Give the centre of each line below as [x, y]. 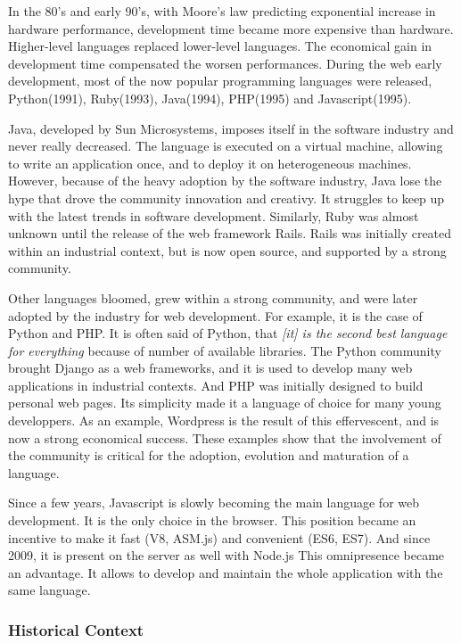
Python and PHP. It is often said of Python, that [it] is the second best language [228, 333]
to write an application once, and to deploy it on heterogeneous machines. [210, 163]
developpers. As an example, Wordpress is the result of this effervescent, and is [224, 420]
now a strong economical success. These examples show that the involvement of [225, 437]
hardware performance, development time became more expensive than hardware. [231, 28]
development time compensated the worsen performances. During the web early [225, 63]
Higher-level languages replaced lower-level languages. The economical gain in [220, 46]
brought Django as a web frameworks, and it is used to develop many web [210, 368]
